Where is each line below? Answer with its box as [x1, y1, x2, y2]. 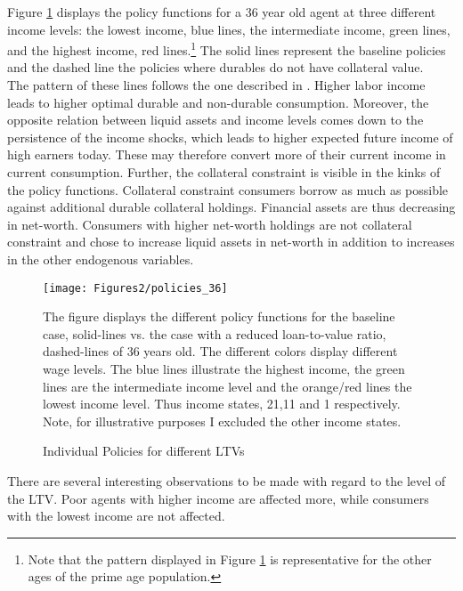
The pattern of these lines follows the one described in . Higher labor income [7, 76, 426, 94]
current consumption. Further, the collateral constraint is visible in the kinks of [7, 163, 441, 181]
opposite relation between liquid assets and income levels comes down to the [7, 110, 424, 129]
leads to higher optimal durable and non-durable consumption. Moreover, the [7, 93, 429, 111]
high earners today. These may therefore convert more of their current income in [7, 145, 446, 164]
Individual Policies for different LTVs [43, 441, 245, 460]
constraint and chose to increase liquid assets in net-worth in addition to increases [7, 232, 455, 251]
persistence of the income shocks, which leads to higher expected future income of [7, 127, 453, 146]
